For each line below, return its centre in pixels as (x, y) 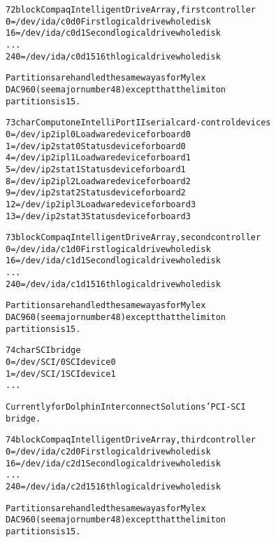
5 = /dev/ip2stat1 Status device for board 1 (96, 169)
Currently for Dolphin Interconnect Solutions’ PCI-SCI (126, 407)
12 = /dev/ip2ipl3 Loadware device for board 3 (101, 204)
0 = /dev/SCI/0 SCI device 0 (61, 362)
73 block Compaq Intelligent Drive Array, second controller (133, 238)
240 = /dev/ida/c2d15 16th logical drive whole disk (113, 486)
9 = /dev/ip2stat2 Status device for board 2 (96, 193)
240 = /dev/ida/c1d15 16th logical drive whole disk (113, 284)
